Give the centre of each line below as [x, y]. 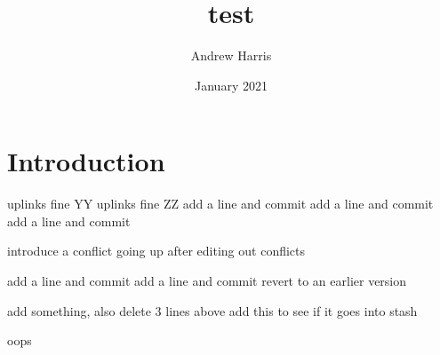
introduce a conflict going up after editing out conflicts [156, 251]
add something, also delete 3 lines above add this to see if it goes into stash [212, 310]
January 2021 [231, 85]
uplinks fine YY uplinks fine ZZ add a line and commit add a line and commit [220, 204]
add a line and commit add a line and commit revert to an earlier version [207, 281]
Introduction [86, 161]
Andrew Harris [231, 55]
